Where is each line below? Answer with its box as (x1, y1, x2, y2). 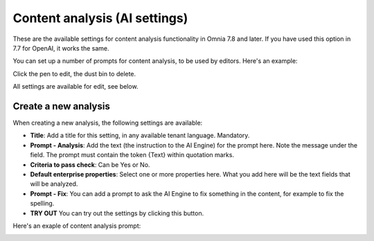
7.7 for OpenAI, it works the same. (12, 44, 110, 52)
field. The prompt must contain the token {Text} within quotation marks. (30, 151, 235, 159)
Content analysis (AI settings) (12, 10, 188, 26)
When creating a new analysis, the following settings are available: (12, 118, 203, 127)
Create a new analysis (12, 100, 110, 112)
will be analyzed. (30, 180, 78, 188)
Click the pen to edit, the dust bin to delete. (12, 69, 136, 78)
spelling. (30, 199, 55, 208)
